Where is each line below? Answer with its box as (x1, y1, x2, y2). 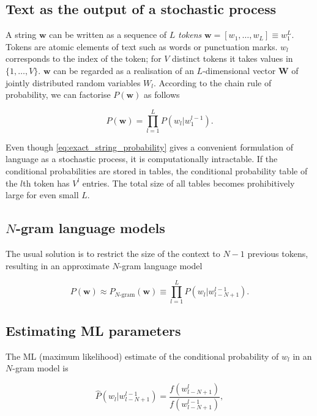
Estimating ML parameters (6, 321, 181, 340)
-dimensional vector (203, 64, 276, 76)
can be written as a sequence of (49, 28, 167, 41)
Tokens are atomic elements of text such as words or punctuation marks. (6, 40, 278, 53)
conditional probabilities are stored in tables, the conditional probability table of (6, 165, 308, 177)
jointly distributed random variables (6, 76, 141, 89)
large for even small (6, 188, 79, 201)
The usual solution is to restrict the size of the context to (6, 247, 220, 260)
